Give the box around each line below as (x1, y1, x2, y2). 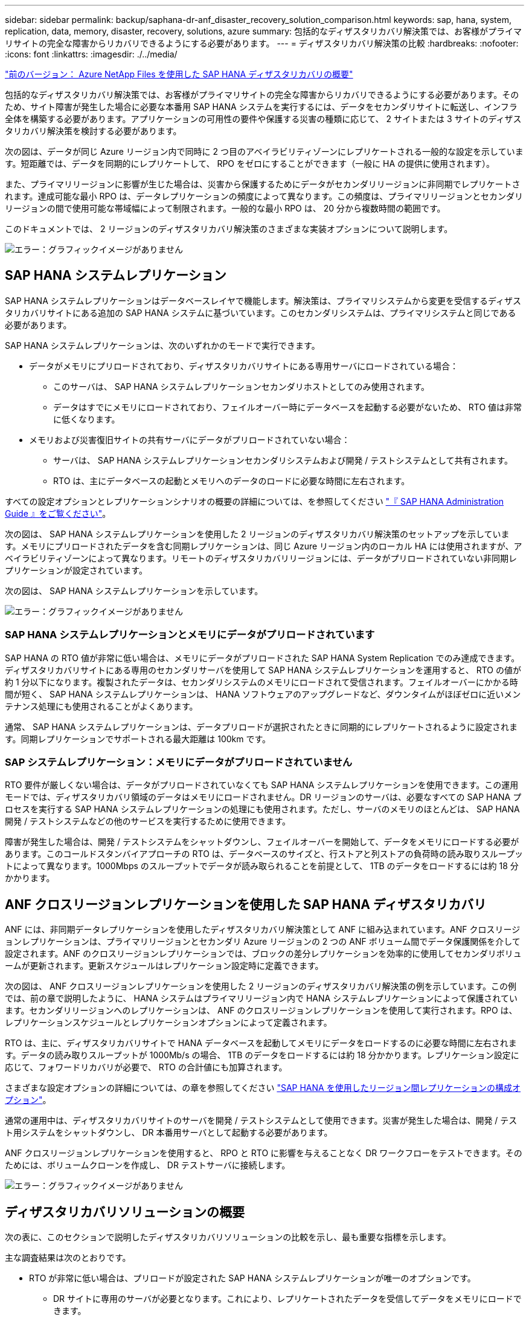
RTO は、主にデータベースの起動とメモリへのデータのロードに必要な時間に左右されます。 (53, 475, 410, 486)
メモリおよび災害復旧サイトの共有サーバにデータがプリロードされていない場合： (29, 434, 350, 445)
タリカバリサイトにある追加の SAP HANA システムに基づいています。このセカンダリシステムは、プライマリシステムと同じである (5, 307, 516, 318)
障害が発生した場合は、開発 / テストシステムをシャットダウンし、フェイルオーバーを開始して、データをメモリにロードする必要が (5, 836, 519, 847)
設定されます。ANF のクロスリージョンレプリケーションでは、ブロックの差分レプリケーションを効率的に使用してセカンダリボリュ (5, 948, 522, 959)
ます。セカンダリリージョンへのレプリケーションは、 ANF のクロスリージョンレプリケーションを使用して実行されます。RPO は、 (5, 1005, 518, 1016)
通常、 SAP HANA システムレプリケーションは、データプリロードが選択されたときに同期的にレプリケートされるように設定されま (5, 721, 518, 732)
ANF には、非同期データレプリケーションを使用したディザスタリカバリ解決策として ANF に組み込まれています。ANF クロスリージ (5, 924, 521, 935)
